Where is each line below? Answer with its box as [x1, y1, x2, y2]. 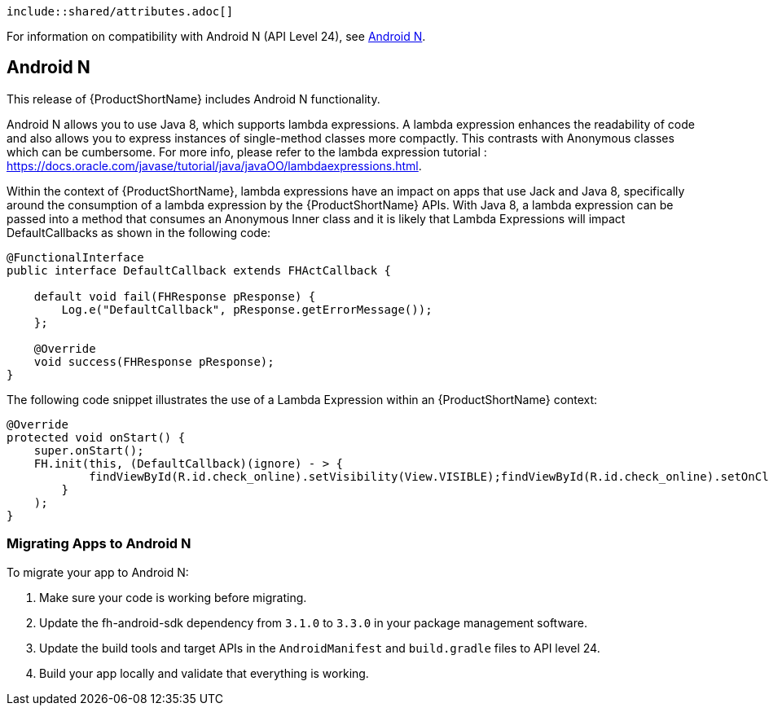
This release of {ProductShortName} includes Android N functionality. [7, 91, 380, 106]
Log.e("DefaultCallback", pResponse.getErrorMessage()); [61, 302, 433, 316]
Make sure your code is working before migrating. [39, 590, 307, 604]
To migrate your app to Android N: [7, 565, 189, 579]
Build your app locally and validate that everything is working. [39, 666, 369, 680]
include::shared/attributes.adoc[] [7, 5, 234, 18]
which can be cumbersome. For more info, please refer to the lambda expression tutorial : [7, 144, 487, 159]
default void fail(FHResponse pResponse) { [33, 289, 316, 303]
